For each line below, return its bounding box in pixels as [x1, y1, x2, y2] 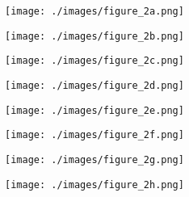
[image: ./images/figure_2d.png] [5, 79, 184, 91]
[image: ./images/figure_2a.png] [5, 6, 184, 17]
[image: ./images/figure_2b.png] [5, 30, 184, 42]
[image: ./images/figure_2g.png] [5, 153, 184, 166]
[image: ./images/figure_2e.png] [5, 104, 184, 116]
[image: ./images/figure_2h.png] [5, 178, 184, 191]
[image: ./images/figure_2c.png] [5, 55, 184, 67]
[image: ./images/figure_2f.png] [5, 129, 184, 141]
